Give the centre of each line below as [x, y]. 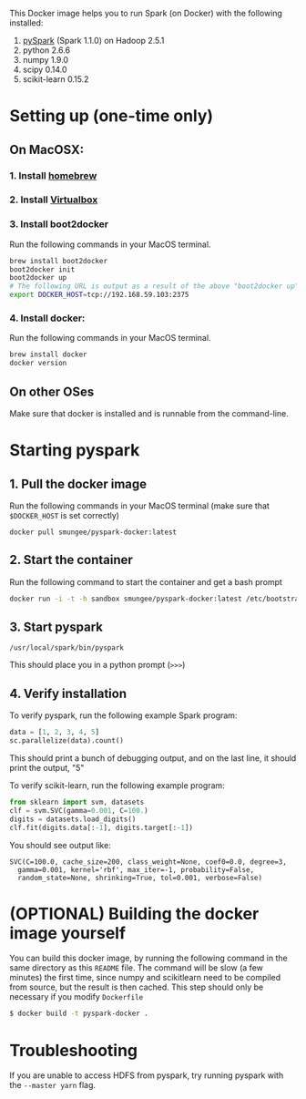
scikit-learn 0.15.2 [56, 79]
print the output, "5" [47, 768]
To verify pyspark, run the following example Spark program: [123, 715]
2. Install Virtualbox [54, 200]
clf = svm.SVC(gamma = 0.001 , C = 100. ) [79, 810]
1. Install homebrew [53, 175]
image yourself [67, 933]
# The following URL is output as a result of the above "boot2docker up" [154, 286]
